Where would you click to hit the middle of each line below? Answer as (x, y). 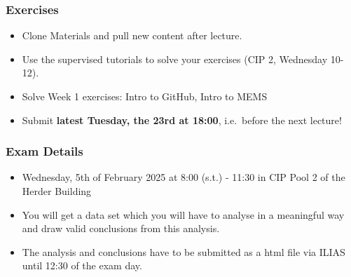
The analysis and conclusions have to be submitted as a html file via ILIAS (184, 251)
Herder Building (57, 191)
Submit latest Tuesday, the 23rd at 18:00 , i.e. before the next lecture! (182, 120)
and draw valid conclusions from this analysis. (121, 228)
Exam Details (44, 151)
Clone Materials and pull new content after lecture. (132, 35)
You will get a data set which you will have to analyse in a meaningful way (183, 214)
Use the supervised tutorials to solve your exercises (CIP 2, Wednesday (175, 59)
